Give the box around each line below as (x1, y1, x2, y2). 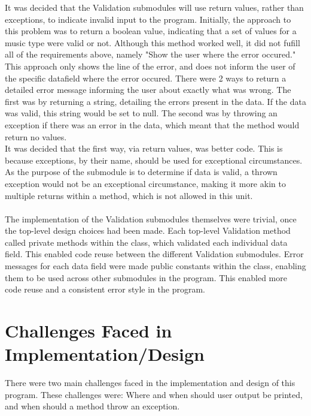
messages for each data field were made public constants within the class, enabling (5, 260, 306, 272)
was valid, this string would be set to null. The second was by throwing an (5, 107, 278, 119)
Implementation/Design (5, 342, 205, 366)
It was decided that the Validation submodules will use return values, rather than (5, 1, 304, 13)
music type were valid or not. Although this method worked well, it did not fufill (5, 36, 300, 49)
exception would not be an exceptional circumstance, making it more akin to (5, 177, 286, 189)
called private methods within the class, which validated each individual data (5, 236, 288, 248)
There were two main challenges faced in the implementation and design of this (5, 376, 295, 389)
